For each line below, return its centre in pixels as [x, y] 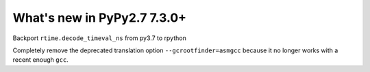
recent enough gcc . [40, 60]
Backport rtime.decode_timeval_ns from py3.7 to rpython [99, 38]
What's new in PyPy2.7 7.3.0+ [100, 18]
